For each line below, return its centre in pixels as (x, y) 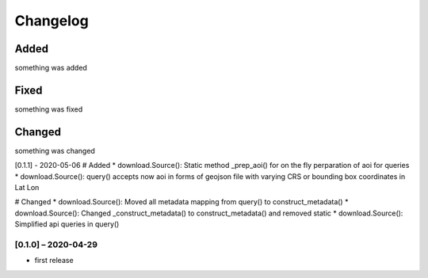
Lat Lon (27, 188)
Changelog (52, 21)
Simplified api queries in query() (67, 224)
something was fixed (49, 109)
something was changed (55, 150)
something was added (51, 68)
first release (54, 261)
